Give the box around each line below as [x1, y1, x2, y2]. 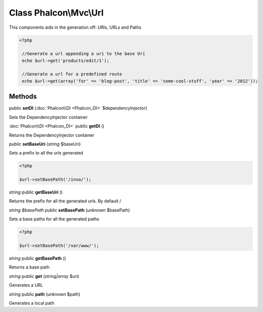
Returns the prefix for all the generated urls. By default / [9, 198, 121, 204]
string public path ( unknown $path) [9, 291, 80, 297]
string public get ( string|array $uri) [9, 273, 79, 279]
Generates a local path [9, 300, 55, 306]
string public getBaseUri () [9, 189, 63, 195]
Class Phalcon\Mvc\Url [9, 7, 104, 18]
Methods [9, 93, 37, 101]
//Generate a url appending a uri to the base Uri [22, 51, 146, 57]
